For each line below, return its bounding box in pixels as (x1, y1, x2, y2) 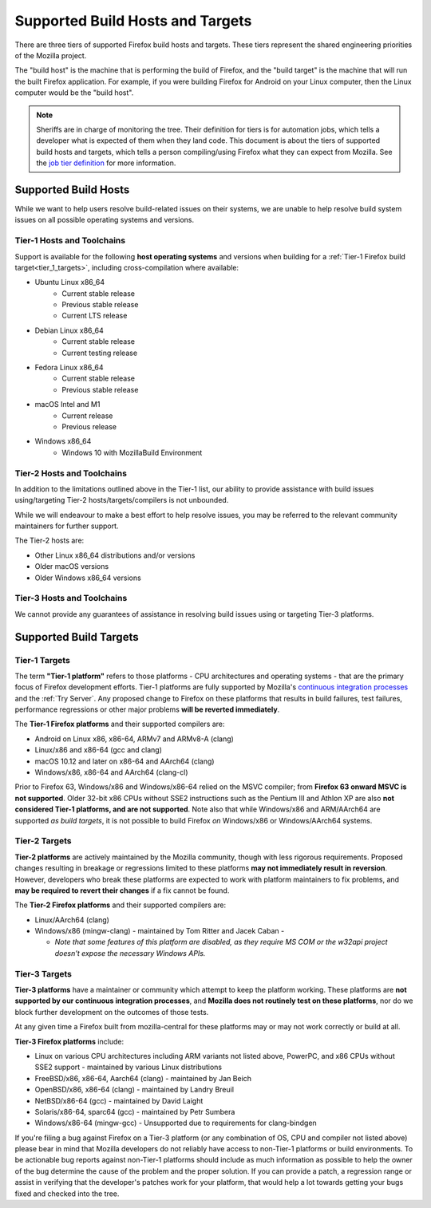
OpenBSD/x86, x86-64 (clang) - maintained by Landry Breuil (34, 1085, 235, 1095)
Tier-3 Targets (14, 968, 72, 979)
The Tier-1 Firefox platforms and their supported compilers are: (14, 719, 225, 729)
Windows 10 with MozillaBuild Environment (61, 448, 203, 457)
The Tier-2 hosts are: (14, 535, 85, 546)
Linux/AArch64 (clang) (34, 914, 109, 925)
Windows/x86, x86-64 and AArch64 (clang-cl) (34, 768, 188, 777)
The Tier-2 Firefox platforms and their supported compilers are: (14, 900, 227, 910)
